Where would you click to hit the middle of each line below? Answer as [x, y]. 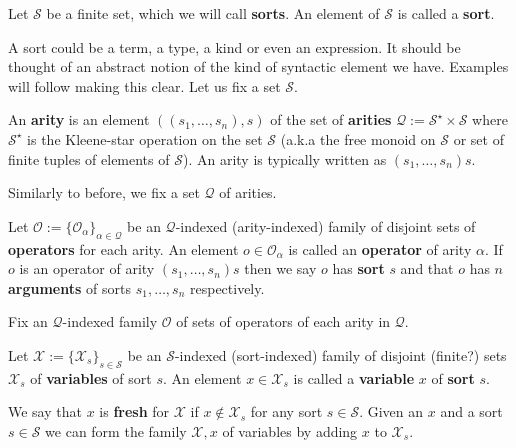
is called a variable [354, 377]
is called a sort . [446, 13]
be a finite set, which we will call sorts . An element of [213, 13]
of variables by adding [290, 430]
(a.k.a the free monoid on [358, 138]
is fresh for [134, 411]
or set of [478, 138]
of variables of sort [91, 377]
